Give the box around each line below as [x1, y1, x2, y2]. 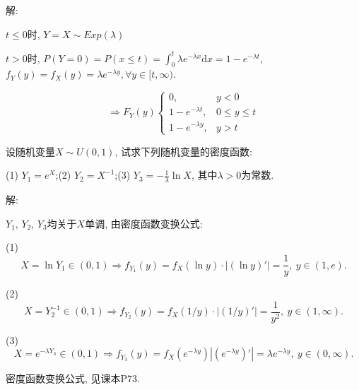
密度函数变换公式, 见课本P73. [6, 371, 140, 386]
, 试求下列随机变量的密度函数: [114, 143, 252, 158]
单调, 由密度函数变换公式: [85, 215, 203, 230]
